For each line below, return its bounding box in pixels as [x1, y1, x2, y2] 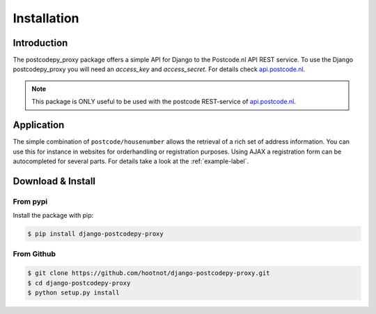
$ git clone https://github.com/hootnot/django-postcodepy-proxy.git [27, 269, 270, 277]
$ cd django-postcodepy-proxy [27, 279, 131, 287]
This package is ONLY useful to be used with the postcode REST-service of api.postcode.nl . [31, 98, 296, 106]
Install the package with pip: [13, 211, 94, 220]
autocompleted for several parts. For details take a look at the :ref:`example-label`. [13, 157, 249, 165]
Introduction [13, 37, 68, 49]
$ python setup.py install [27, 288, 120, 297]
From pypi [13, 196, 48, 206]
